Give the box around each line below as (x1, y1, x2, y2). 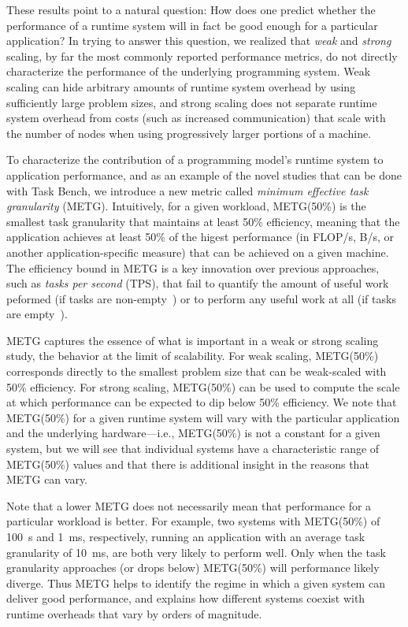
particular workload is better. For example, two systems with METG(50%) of (6, 513, 380, 529)
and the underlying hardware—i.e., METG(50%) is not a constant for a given (6, 425, 380, 441)
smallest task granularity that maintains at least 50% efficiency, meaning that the (6, 213, 400, 229)
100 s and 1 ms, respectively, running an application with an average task (6, 529, 365, 544)
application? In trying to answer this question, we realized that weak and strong (6, 32, 391, 49)
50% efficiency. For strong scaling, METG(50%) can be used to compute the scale (6, 378, 400, 395)
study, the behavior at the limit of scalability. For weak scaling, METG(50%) (6, 347, 379, 364)
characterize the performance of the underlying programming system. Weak (6, 63, 371, 80)
